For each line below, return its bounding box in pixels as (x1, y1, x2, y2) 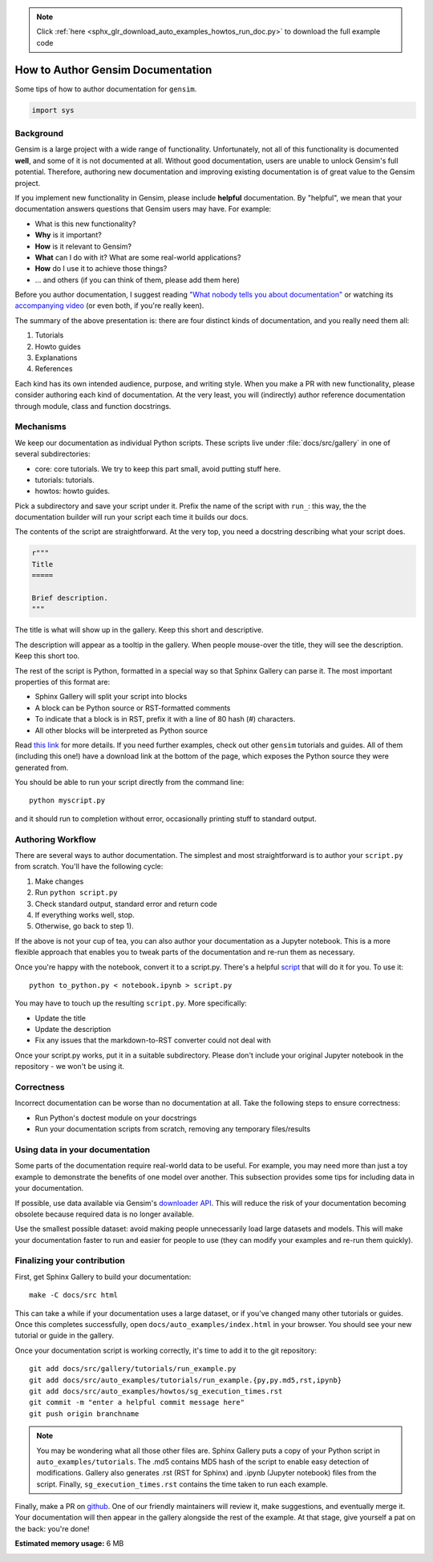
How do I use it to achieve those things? (34, 264, 168, 273)
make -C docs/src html (29, 1291, 119, 1300)
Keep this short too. (14, 651, 80, 661)
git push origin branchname (29, 1409, 140, 1418)
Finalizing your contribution (14, 1255, 126, 1266)
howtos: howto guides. (34, 486, 111, 496)
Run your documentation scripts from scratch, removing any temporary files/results (34, 1124, 311, 1134)
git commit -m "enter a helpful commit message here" (29, 1398, 245, 1407)
